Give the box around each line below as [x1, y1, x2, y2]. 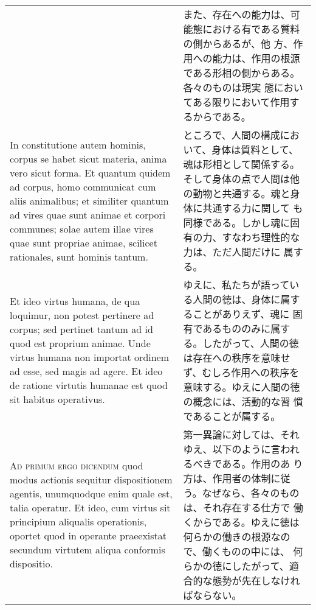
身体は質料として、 [211, 142, 298, 156]
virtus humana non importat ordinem [10, 350, 170, 364]
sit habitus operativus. [10, 392, 105, 406]
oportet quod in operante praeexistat [10, 528, 167, 542]
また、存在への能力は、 [183, 7, 290, 21]
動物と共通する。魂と [193, 186, 290, 200]
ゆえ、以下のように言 [183, 442, 281, 456]
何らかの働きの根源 [183, 530, 271, 544]
